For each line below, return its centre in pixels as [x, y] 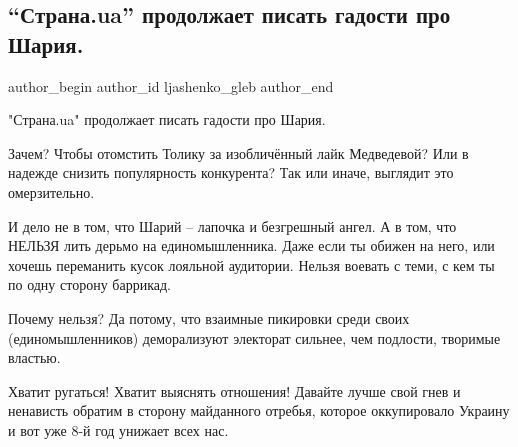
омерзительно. [51, 191]
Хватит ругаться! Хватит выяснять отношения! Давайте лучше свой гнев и [234, 390]
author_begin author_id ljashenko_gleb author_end [171, 85]
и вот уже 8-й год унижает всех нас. [118, 429]
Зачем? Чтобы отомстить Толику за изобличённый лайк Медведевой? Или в [238, 152]
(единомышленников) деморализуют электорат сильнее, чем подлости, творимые [254, 337]
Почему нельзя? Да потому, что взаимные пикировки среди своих [209, 317]
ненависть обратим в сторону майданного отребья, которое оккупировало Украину [259, 410]
